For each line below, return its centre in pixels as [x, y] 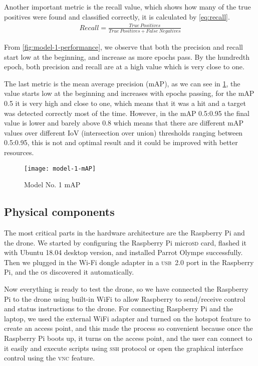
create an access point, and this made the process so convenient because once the [128, 328]
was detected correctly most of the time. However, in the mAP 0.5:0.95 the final [127, 113]
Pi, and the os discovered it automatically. [69, 272]
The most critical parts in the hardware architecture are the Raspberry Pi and [124, 233]
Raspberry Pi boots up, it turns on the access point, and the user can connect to [128, 338]
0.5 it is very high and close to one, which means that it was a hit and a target [125, 103]
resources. [19, 152]
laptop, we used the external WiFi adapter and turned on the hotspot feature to [127, 318]
